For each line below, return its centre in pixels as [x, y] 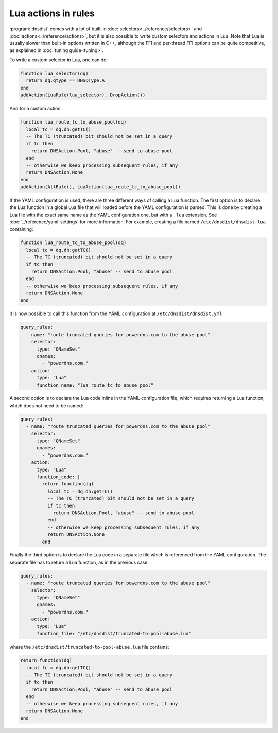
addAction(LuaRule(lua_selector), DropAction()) [83, 95]
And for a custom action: [36, 109]
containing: [21, 229]
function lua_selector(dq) [54, 74]
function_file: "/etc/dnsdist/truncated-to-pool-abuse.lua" [114, 633]
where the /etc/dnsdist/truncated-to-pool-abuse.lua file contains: [89, 647]
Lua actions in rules [52, 13]
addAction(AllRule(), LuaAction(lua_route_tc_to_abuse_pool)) [100, 187]
